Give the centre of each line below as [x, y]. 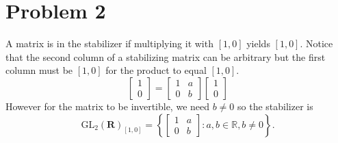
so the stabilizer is [275, 106]
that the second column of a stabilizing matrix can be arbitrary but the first [166, 56]
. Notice [316, 43]
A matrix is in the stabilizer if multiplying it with [109, 43]
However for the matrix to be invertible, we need [108, 106]
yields [258, 43]
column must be [39, 70]
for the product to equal [156, 70]
